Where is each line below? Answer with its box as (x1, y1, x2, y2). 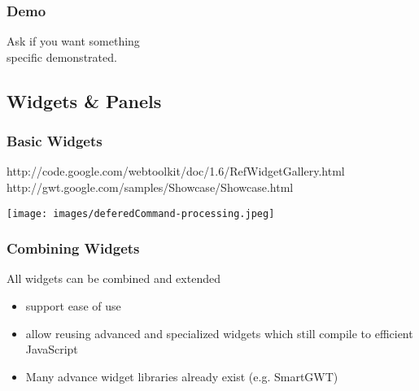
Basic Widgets (7, 131, 103, 151)
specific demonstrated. (7, 48, 117, 65)
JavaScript (25, 341, 78, 358)
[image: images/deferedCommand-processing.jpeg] (7, 207, 275, 219)
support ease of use (25, 298, 121, 315)
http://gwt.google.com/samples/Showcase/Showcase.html (7, 179, 294, 195)
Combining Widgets (7, 238, 140, 258)
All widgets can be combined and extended (7, 270, 220, 287)
